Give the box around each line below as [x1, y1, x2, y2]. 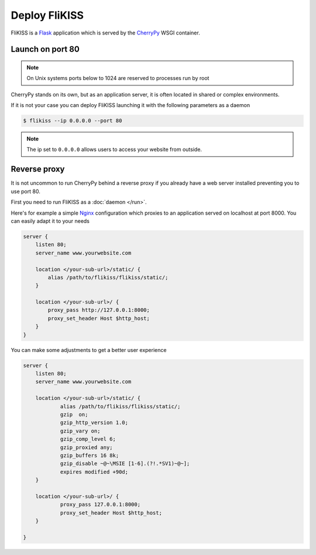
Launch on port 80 [11, 44, 80, 54]
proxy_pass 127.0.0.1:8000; [60, 501, 140, 508]
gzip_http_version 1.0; [60, 419, 129, 426]
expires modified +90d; [60, 468, 129, 475]
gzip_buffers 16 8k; [60, 452, 119, 459]
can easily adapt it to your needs [11, 217, 90, 225]
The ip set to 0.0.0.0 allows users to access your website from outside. [26, 146, 202, 153]
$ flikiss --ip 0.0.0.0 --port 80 [23, 118, 122, 124]
